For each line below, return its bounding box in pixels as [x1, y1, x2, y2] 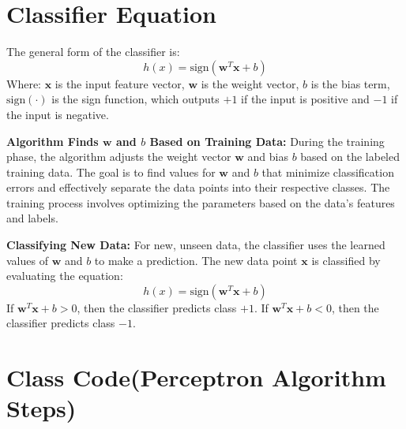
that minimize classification [261, 163, 394, 180]
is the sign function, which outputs [51, 91, 220, 107]
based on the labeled [300, 148, 400, 165]
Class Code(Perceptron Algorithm [6, 361, 386, 394]
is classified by [311, 252, 381, 268]
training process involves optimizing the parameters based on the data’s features [6, 194, 395, 211]
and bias [247, 148, 288, 165]
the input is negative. [6, 106, 109, 122]
